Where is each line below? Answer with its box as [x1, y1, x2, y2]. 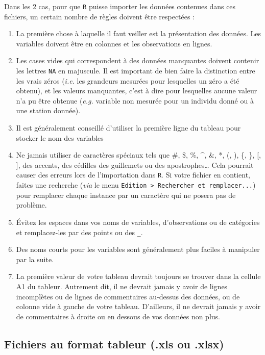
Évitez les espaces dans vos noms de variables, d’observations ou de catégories [16, 216, 260, 227]
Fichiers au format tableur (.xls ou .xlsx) [4, 336, 224, 351]
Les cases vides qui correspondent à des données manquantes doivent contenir [16, 55, 259, 66]
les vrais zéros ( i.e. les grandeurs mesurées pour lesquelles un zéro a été [16, 75, 239, 86]
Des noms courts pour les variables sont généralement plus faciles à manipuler [16, 244, 260, 255]
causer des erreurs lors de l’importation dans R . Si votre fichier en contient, [16, 169, 251, 180]
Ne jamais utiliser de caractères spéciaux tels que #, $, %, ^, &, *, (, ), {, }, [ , [16, 149, 261, 160]
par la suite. [16, 253, 54, 264]
